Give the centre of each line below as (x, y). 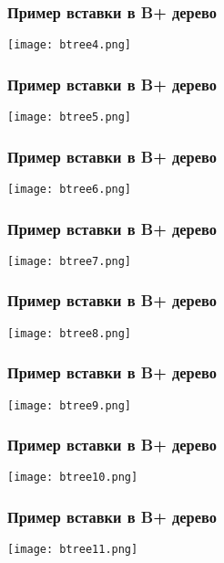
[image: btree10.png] (73, 478)
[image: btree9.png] (70, 405)
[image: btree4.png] (70, 45)
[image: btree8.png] (70, 333)
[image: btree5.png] (70, 117)
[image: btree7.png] (70, 261)
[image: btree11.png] (73, 550)
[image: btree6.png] (70, 189)
